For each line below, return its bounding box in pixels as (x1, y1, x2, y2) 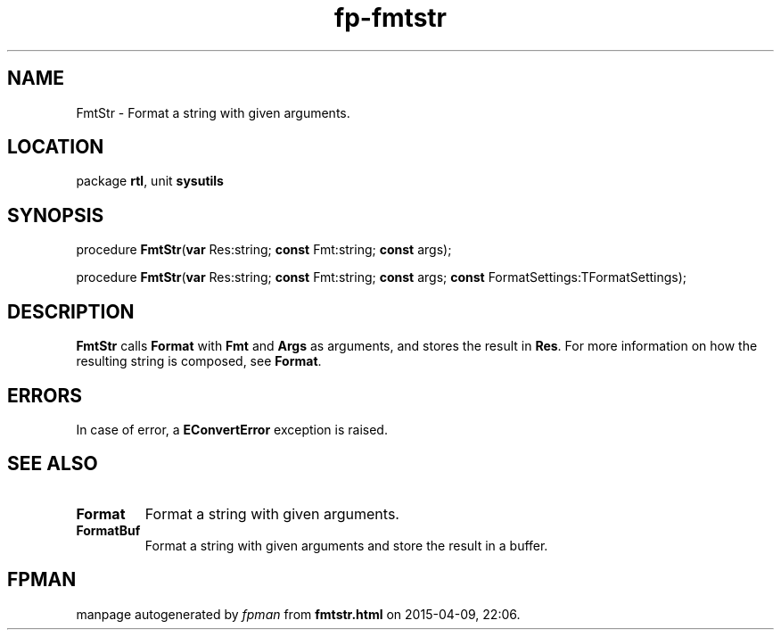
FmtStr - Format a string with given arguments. (76, 104, 350, 120)
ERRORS (7, 384, 83, 407)
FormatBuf (76, 522, 141, 538)
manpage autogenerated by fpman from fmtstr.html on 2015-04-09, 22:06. (76, 606, 521, 622)
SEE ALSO (7, 452, 98, 476)
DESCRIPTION (7, 300, 135, 323)
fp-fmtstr (334, 3, 447, 33)
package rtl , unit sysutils (76, 173, 224, 189)
